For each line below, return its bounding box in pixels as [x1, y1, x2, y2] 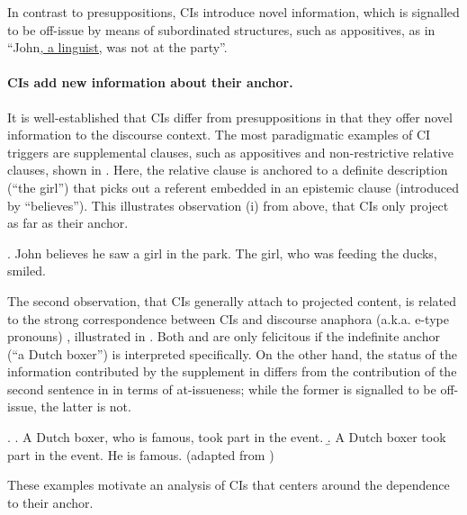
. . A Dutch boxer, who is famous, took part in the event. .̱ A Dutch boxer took [7, 428, 446, 447]
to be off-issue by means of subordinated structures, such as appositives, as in [7, 20, 436, 39]
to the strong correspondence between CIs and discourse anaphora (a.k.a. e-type [7, 309, 449, 328]
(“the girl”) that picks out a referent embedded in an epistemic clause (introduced [7, 177, 460, 196]
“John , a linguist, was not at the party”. [7, 38, 228, 57]
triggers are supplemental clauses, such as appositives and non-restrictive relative [7, 142, 454, 161]
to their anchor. [7, 492, 94, 511]
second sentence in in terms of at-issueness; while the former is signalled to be [7, 379, 436, 398]
